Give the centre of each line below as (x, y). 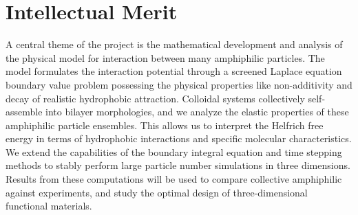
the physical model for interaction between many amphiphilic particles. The (165, 57)
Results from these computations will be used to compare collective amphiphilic (174, 179)
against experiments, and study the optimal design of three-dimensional (157, 192)
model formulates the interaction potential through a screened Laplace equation (174, 71)
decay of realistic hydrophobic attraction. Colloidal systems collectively (155, 98)
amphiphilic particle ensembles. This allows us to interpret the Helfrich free (165, 125)
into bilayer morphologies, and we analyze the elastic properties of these (197, 112)
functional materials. (49, 206)
